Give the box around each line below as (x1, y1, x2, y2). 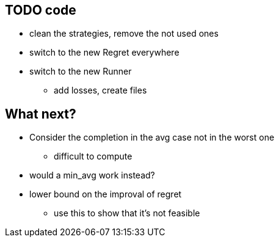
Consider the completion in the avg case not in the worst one (29, 132, 275, 143)
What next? (5, 106, 76, 122)
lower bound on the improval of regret (29, 189, 182, 200)
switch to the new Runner (29, 66, 132, 77)
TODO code (5, 2, 76, 18)
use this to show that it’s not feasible (54, 208, 200, 219)
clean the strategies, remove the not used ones (29, 28, 219, 39)
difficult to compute (54, 151, 132, 162)
